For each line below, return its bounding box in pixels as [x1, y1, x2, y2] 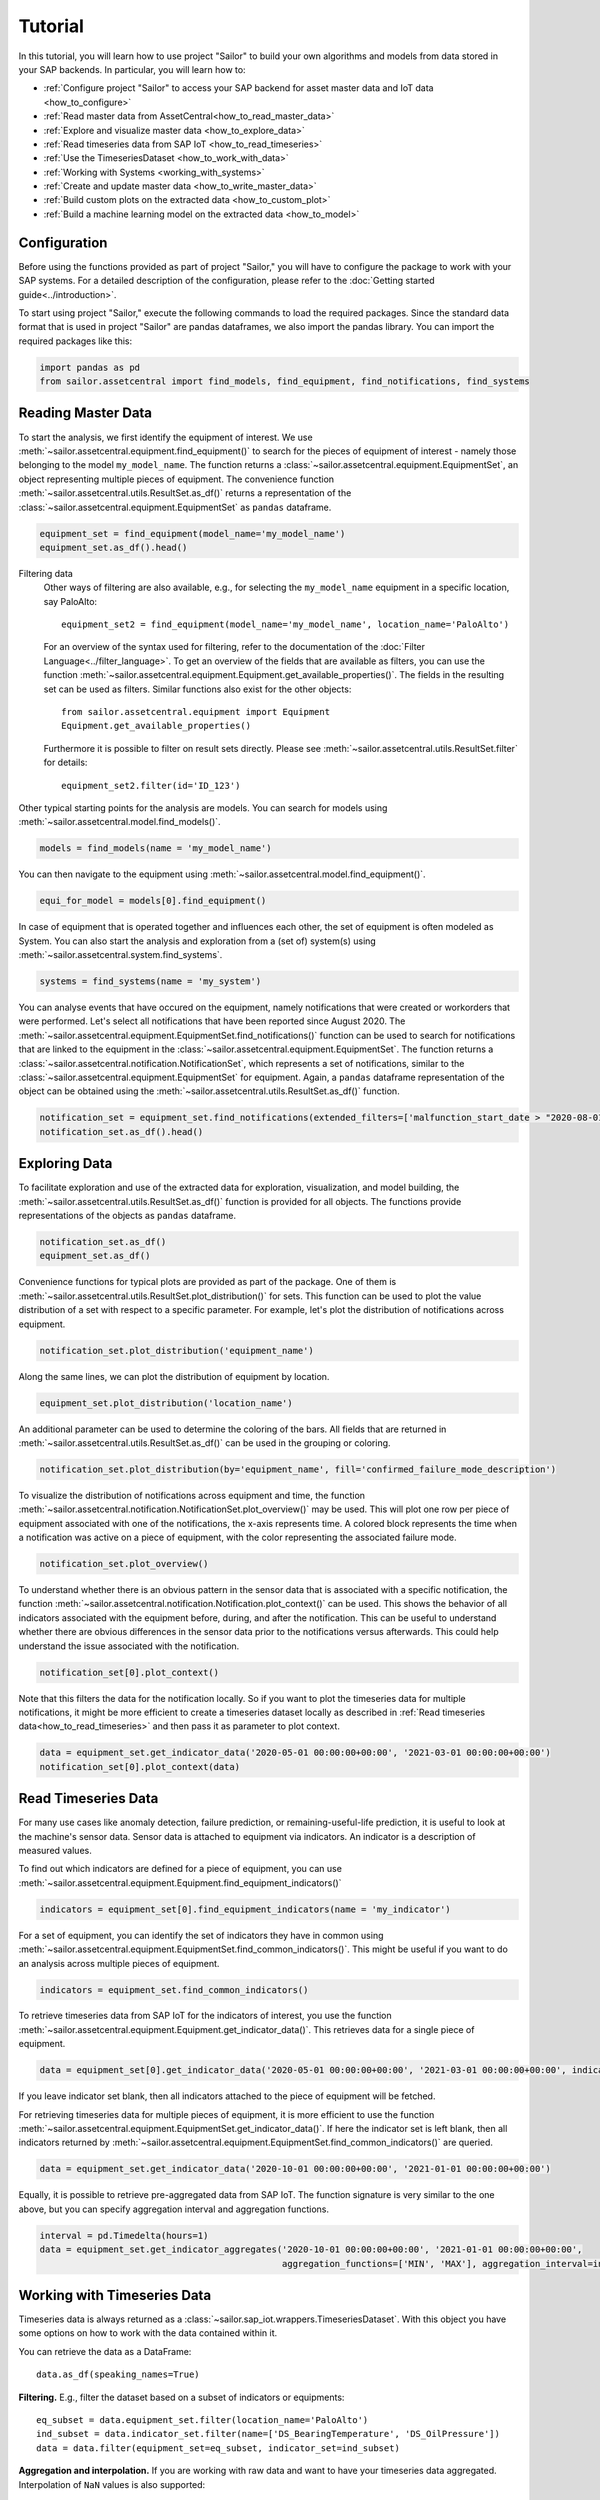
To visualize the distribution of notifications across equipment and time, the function [18, 1489, 365, 1501]
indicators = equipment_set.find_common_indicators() [39, 1984, 309, 1995]
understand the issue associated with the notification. [18, 1640, 240, 1652]
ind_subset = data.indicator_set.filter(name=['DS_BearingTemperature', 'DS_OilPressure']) [36, 2428, 500, 2440]
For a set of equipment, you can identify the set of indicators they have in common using [18, 1929, 384, 1941]
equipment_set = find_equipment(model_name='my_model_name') [39, 528, 346, 539]
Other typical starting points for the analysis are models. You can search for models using [18, 801, 388, 814]
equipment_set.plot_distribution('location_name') [39, 1397, 294, 1409]
